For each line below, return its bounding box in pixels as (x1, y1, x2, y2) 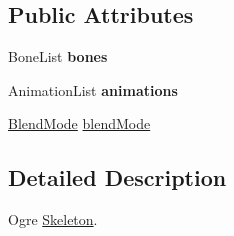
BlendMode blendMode (8, 113, 151, 134)
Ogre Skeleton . (8, 209, 98, 230)
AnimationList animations (8, 79, 178, 100)
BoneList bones (8, 46, 108, 67)
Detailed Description (8, 162, 227, 193)
